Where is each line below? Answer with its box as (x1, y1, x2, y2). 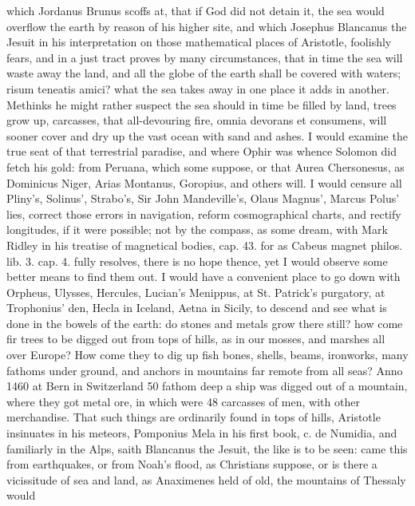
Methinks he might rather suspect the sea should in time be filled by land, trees (6, 96, 397, 113)
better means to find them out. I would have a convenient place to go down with (6, 268, 401, 285)
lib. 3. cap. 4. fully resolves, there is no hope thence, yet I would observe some (6, 252, 388, 269)
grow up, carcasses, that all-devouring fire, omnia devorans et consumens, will (6, 112, 387, 128)
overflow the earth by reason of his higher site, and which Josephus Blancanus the (6, 18, 407, 34)
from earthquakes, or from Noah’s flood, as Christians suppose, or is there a (6, 456, 377, 472)
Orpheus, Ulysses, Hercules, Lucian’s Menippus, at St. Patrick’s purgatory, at (6, 283, 385, 300)
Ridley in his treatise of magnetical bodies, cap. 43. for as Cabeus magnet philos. (6, 236, 403, 253)
